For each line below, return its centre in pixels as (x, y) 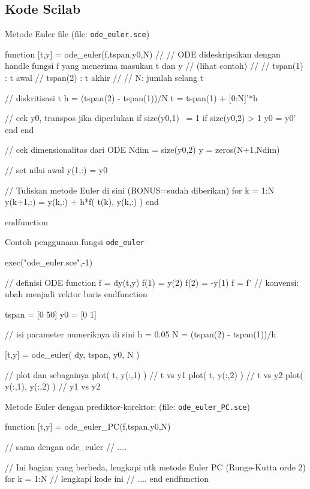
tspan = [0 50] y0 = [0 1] (51, 314)
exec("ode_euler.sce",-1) (49, 262)
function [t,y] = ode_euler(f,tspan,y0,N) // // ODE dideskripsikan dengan (143, 54)
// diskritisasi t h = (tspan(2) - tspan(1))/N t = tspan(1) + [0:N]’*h (131, 97)
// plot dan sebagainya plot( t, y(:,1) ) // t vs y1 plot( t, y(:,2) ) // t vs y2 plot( (154, 374)
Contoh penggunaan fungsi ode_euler (75, 242)
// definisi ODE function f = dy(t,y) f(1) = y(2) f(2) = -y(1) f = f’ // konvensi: (152, 282)
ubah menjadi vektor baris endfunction (76, 294)
